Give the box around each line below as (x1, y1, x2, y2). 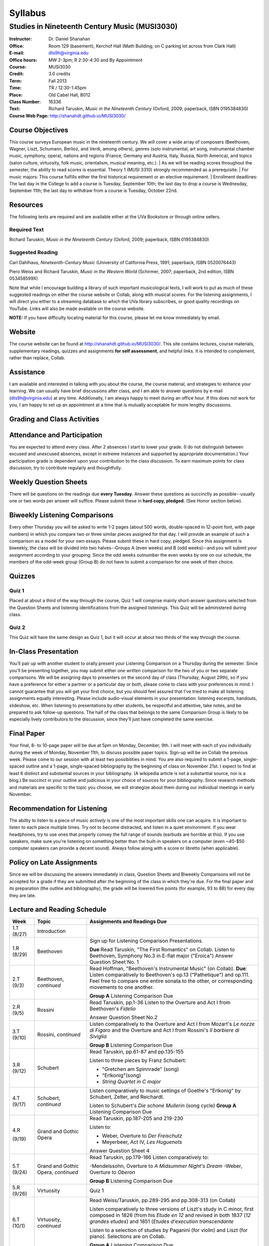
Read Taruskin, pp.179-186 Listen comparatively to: (89, 1154, 209, 1161)
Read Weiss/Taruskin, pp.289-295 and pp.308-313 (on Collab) (89, 1197, 236, 1204)
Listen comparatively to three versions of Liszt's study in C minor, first (89, 1206, 254, 1213)
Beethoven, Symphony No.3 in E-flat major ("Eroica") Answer (89, 952, 234, 959)
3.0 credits (48, 71, 71, 77)
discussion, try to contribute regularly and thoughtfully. (9, 465, 122, 471)
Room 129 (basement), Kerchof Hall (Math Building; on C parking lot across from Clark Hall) (48, 43, 236, 49)
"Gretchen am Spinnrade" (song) (102, 1066, 179, 1073)
